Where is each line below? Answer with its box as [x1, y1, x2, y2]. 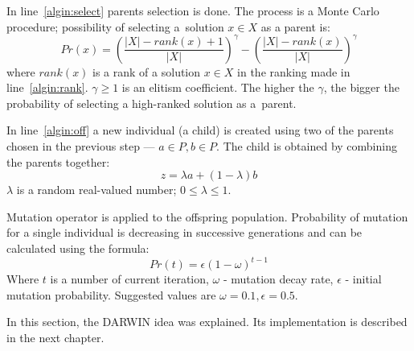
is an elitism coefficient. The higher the [121, 79, 314, 96]
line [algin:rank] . [6, 79, 88, 96]
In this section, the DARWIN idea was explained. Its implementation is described [6, 313, 408, 330]
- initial [345, 270, 382, 287]
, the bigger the [323, 79, 400, 96]
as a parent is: [260, 18, 330, 35]
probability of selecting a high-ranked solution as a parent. [6, 94, 297, 111]
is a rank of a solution [92, 63, 201, 80]
